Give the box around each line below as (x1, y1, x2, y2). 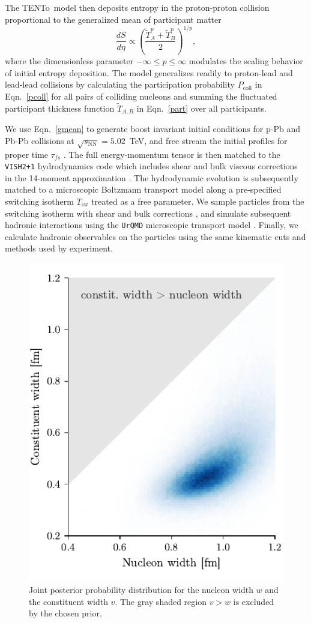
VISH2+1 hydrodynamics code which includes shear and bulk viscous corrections (5, 160, 298, 172)
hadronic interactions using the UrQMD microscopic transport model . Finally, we (5, 218, 298, 231)
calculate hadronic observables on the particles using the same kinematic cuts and (5, 230, 306, 242)
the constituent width (29, 595, 108, 607)
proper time (5, 148, 49, 160)
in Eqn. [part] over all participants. (136, 101, 267, 114)
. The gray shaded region (115, 595, 207, 607)
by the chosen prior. (29, 607, 102, 619)
